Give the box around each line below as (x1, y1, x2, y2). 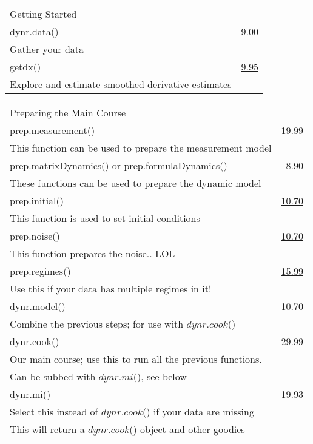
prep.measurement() (10, 123, 95, 137)
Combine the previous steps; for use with (10, 316, 184, 331)
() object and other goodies (129, 422, 245, 436)
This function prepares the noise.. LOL (10, 246, 175, 260)
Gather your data (10, 41, 84, 56)
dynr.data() (10, 24, 59, 38)
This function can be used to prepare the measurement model (10, 140, 272, 155)
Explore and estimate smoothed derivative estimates (10, 76, 232, 91)
